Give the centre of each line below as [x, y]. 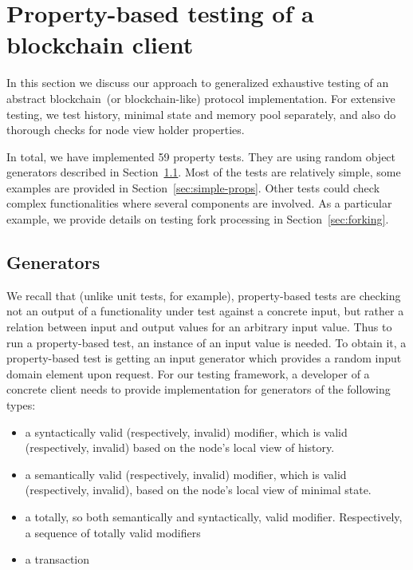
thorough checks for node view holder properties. [126, 130]
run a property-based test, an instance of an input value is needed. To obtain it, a [206, 342]
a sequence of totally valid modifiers [113, 532]
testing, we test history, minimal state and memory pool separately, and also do [201, 114]
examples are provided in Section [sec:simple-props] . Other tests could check [193, 187]
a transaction [57, 559]
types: [21, 405]
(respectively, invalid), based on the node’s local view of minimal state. [198, 490]
